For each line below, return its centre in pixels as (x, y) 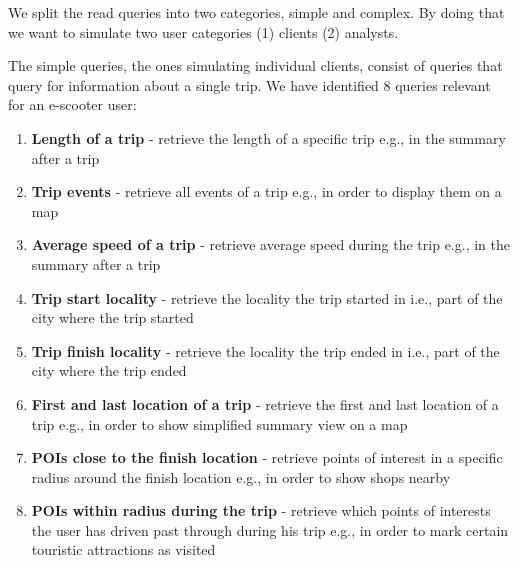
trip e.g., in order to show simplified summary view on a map (219, 423)
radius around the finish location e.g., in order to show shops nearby (241, 476)
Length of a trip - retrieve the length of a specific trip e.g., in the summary (268, 137)
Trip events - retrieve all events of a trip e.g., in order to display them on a (266, 191)
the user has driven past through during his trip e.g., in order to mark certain (270, 529)
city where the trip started (112, 317)
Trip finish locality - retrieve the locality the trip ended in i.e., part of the (265, 350)
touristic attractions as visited (123, 549)
